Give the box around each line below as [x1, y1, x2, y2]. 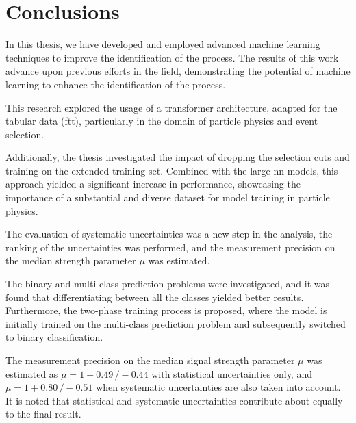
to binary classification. [5, 330, 103, 344]
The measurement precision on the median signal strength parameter [5, 353, 295, 367]
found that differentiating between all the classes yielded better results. [5, 290, 304, 304]
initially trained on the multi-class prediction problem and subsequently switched [5, 316, 346, 331]
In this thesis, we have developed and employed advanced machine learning [5, 37, 320, 51]
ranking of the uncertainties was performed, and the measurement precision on [5, 240, 335, 254]
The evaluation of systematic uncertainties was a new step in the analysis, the [5, 227, 333, 241]
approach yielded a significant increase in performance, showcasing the [5, 177, 301, 191]
